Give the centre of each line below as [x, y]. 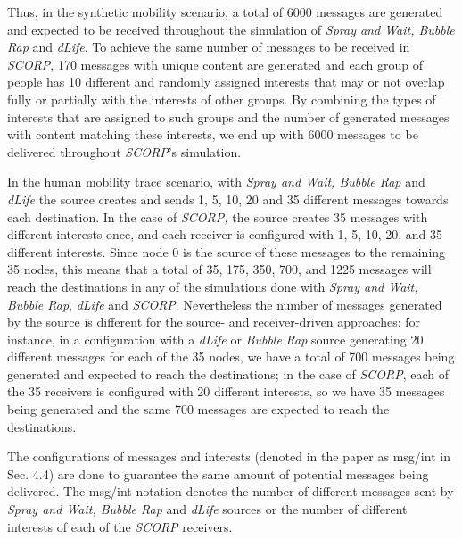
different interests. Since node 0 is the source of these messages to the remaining [227, 251]
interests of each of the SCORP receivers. [120, 526]
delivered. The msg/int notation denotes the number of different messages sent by [231, 491]
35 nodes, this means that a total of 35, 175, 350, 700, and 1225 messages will [219, 269]
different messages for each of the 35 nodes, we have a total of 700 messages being [231, 357]
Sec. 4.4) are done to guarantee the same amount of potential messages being [218, 473]
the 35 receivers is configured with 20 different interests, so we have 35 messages [226, 391]
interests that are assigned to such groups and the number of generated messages [228, 116]
